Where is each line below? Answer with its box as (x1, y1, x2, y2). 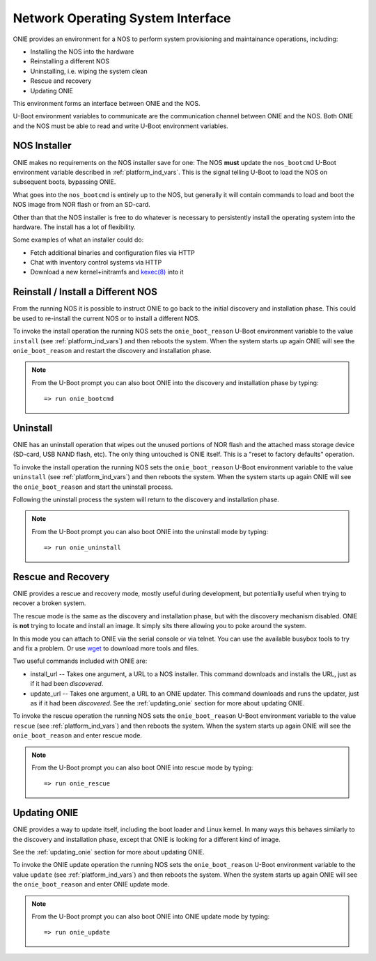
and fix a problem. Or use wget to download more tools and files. (13, 644, 199, 653)
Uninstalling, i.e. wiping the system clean (30, 67, 148, 75)
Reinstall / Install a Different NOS (13, 286, 158, 298)
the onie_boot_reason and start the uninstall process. (13, 483, 173, 491)
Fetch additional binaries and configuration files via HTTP (30, 248, 195, 257)
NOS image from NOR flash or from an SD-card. (13, 201, 151, 209)
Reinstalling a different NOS (30, 57, 110, 65)
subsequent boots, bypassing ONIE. (13, 178, 116, 186)
